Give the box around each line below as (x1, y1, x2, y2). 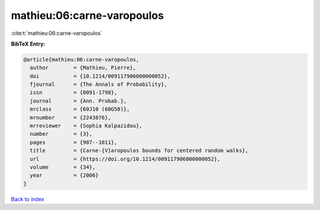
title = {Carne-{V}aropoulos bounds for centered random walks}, (30, 147, 249, 154)
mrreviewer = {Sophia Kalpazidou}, (30, 122, 142, 130)
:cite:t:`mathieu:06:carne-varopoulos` (11, 30, 103, 37)
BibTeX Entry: (11, 40, 46, 47)
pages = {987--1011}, (30, 139, 118, 146)
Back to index (11, 195, 44, 202)
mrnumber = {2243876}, (30, 114, 111, 121)
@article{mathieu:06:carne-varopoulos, (23, 56, 139, 63)
